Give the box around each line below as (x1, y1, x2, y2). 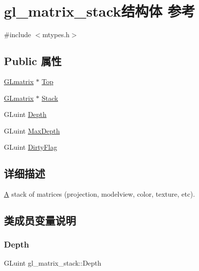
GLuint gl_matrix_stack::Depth (4, 257, 101, 268)
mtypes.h (42, 29, 70, 40)
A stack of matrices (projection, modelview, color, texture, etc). (4, 189, 195, 199)
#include (4, 29, 31, 40)
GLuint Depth (4, 109, 47, 119)
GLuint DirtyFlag (4, 142, 57, 152)
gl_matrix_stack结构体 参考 (4, 1, 195, 21)
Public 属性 (4, 53, 62, 68)
